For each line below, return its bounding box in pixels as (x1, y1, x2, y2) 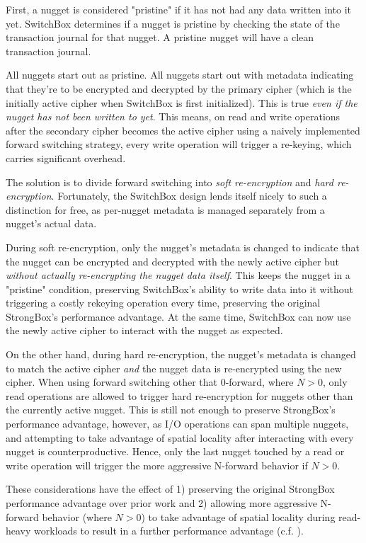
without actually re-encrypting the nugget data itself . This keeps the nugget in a (6, 268, 350, 282)
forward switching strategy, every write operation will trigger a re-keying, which (6, 137, 352, 152)
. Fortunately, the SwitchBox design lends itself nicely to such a (51, 188, 327, 203)
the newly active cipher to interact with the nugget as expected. (6, 323, 283, 338)
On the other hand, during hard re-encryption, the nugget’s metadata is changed (6, 347, 356, 362)
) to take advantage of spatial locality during (141, 509, 336, 524)
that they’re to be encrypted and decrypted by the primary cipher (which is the (6, 81, 352, 96)
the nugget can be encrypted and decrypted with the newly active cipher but (6, 253, 340, 268)
